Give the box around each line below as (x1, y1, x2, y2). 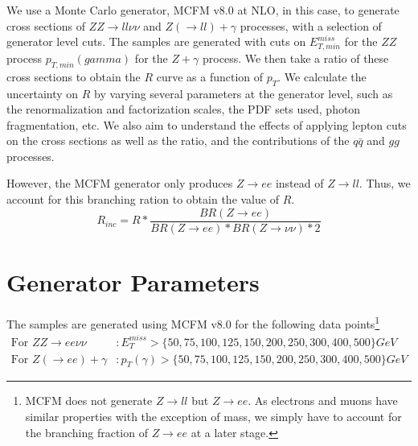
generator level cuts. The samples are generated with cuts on (6, 33, 306, 50)
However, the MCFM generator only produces (6, 175, 233, 192)
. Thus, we (359, 175, 411, 192)
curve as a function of (156, 68, 264, 85)
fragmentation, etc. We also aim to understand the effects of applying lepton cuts (6, 116, 407, 133)
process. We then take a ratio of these (203, 49, 389, 66)
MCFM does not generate (25, 392, 153, 409)
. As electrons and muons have (248, 392, 398, 409)
